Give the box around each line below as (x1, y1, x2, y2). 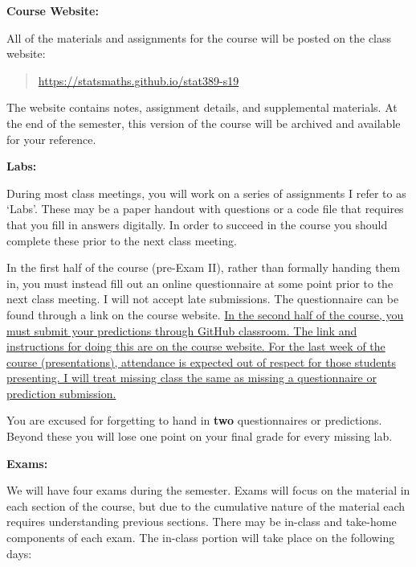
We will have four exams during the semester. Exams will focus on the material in (6, 482, 410, 499)
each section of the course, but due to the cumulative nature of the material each (6, 497, 406, 514)
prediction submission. (6, 384, 116, 401)
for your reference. (6, 130, 96, 147)
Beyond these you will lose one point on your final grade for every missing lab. (6, 428, 393, 445)
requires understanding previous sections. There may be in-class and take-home (6, 513, 397, 530)
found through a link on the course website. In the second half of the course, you (6, 306, 404, 323)
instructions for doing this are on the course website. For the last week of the (6, 338, 385, 355)
